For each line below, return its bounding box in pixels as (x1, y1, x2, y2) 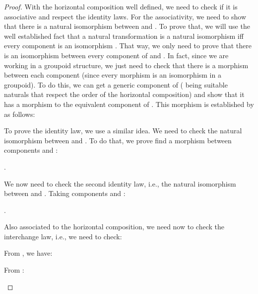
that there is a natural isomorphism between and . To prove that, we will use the (4, 21, 250, 31)
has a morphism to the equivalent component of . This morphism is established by (4, 98, 254, 109)
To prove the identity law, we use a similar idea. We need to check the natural (4, 125, 242, 136)
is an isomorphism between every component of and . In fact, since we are (4, 50, 229, 60)
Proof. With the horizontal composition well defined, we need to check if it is (4, 1, 238, 11)
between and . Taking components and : (4, 188, 126, 198)
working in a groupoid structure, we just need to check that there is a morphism (4, 60, 249, 70)
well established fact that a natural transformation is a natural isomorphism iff (4, 30, 244, 41)
